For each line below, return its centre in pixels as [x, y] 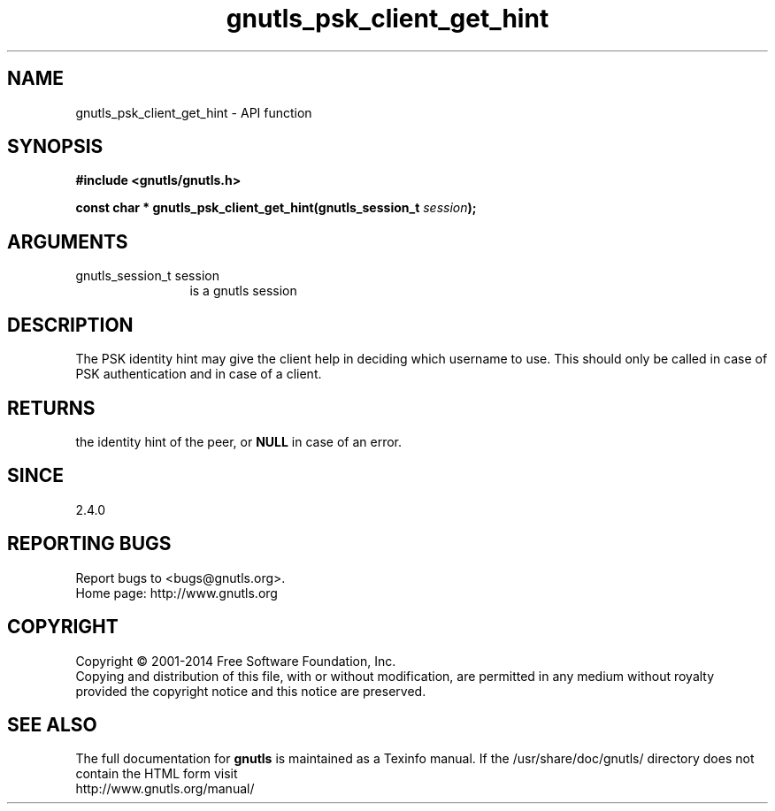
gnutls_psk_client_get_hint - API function [194, 112]
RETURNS [51, 408]
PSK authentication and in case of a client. [199, 374]
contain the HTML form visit [157, 774]
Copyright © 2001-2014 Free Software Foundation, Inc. [236, 661]
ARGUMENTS [68, 241]
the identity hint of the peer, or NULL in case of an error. [239, 441]
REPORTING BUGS [89, 544]
